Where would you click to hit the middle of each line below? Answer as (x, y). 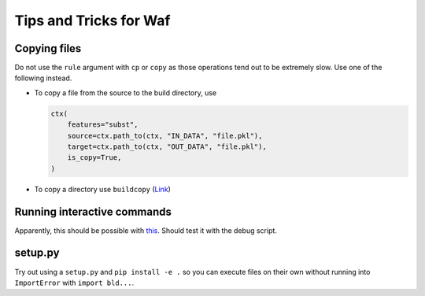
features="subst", (103, 125)
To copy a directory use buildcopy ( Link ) (102, 189)
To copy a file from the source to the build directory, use (126, 92)
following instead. (43, 78)
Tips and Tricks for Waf (92, 20)
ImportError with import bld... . (74, 283)
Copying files (48, 48)
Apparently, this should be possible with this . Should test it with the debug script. (146, 230)
